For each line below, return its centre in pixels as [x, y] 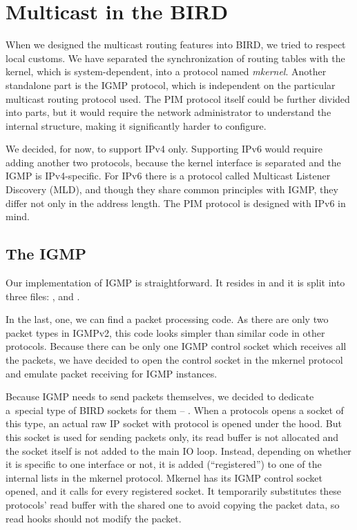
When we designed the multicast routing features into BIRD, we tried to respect [176, 45]
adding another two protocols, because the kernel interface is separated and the [173, 162]
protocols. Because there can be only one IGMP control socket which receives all [176, 346]
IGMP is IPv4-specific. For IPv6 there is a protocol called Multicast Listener [168, 176]
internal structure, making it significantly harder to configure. [136, 125]
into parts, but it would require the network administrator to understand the [168, 112]
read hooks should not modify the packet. [94, 518]
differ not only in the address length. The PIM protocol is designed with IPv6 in [176, 203]
